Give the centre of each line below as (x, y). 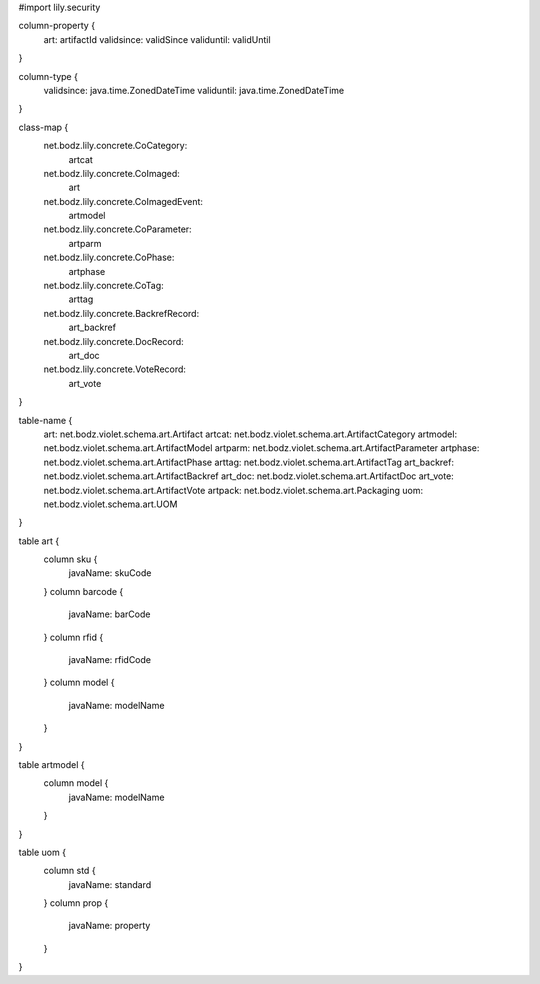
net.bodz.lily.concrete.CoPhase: (109, 257)
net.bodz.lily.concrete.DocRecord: (113, 341)
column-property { (56, 26)
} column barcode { (83, 591)
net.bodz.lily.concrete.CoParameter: (117, 229)
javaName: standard (110, 884)
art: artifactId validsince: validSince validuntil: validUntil (157, 39)
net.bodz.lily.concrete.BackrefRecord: (121, 313)
